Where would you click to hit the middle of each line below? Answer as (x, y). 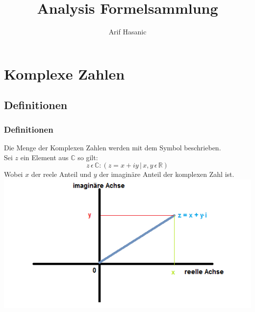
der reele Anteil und (61, 174)
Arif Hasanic (127, 32)
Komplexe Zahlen (64, 73)
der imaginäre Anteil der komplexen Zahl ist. (167, 174)
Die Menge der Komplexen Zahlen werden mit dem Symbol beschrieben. (113, 147)
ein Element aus (44, 157)
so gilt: (88, 157)
